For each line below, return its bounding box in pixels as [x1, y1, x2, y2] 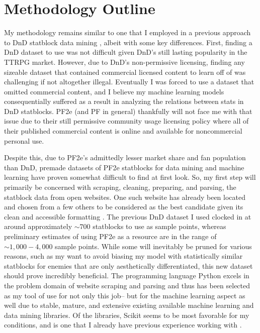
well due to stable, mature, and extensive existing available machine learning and [4, 300, 254, 310]
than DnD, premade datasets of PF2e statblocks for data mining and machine [4, 162, 244, 172]
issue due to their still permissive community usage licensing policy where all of [4, 116, 249, 126]
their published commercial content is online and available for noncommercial [4, 126, 242, 136]
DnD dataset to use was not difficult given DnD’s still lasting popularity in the [4, 47, 247, 57]
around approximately [4, 221, 72, 232]
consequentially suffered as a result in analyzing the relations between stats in [4, 96, 244, 106]
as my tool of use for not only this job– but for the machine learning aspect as [4, 290, 245, 300]
